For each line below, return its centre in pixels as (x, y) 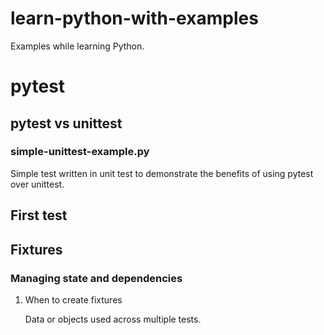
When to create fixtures (73, 299)
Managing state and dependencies (96, 278)
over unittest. (37, 184)
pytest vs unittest (66, 123)
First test (39, 215)
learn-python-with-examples (134, 18)
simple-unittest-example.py (80, 152)
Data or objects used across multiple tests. (113, 319)
